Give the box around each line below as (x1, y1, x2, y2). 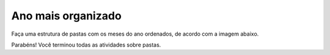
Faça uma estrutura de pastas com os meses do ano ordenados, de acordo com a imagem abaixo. (11, 30, 259, 37)
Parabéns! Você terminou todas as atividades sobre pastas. (11, 41, 161, 48)
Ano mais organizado (11, 9, 122, 22)
